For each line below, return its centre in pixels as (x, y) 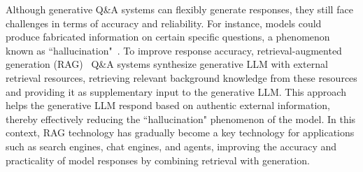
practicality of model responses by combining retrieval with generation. (158, 160)
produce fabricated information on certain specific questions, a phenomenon (168, 37)
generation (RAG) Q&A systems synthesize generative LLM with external (167, 64)
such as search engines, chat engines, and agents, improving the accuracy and (171, 146)
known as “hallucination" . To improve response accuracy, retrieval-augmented (174, 50)
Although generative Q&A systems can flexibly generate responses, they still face (179, 9)
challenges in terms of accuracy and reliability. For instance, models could (164, 23)
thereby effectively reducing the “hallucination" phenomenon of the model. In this (181, 119)
